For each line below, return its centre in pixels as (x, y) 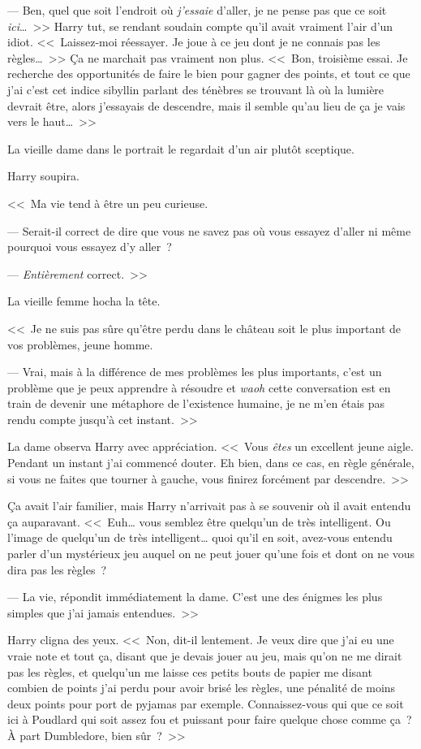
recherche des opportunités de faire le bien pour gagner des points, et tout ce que (209, 74)
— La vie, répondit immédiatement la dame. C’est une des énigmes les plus (195, 597)
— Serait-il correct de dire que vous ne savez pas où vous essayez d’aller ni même (209, 230)
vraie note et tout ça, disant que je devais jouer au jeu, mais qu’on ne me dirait (205, 656)
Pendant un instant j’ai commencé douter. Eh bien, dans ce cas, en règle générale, (211, 463)
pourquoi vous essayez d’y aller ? (90, 247)
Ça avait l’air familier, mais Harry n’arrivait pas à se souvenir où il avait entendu (209, 506)
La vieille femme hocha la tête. (84, 301)
